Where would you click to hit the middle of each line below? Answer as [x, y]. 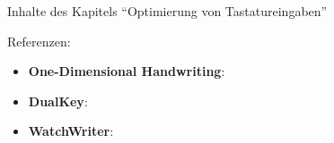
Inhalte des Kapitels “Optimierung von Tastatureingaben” [167, 11]
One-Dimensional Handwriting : [127, 71]
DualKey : [58, 101]
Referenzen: [39, 41]
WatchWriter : [71, 131]
